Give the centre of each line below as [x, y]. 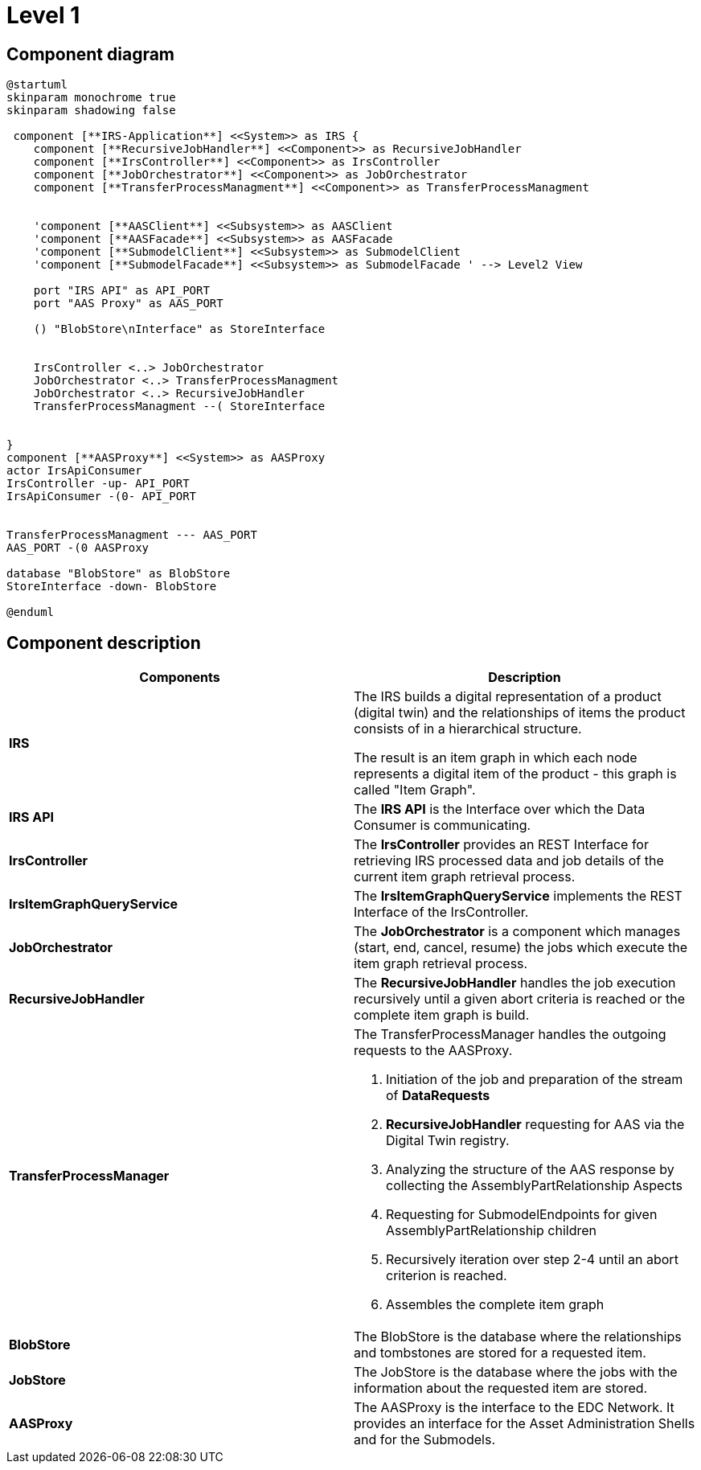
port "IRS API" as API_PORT [121, 291]
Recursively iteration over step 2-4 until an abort [532, 1260]
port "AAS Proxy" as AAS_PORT [128, 304]
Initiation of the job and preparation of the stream [535, 1080]
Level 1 [43, 15]
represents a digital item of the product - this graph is [515, 774]
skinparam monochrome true [91, 98]
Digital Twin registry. [448, 1141]
